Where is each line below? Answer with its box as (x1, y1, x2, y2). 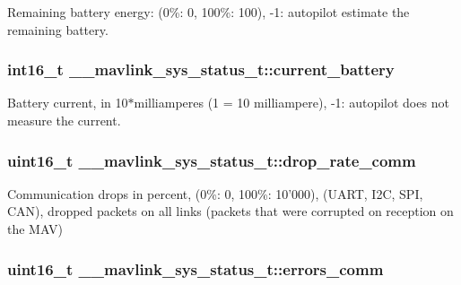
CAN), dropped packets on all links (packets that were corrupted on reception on (7, 202, 454, 220)
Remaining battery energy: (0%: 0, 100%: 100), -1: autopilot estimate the (7, 3, 410, 21)
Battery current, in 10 (7, 93, 128, 112)
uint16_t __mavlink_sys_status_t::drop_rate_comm (7, 149, 416, 171)
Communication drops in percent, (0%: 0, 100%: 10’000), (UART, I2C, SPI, (7, 184, 423, 203)
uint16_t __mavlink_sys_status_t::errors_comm (7, 257, 384, 280)
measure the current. (7, 111, 121, 129)
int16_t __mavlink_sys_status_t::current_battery (7, 58, 395, 81)
